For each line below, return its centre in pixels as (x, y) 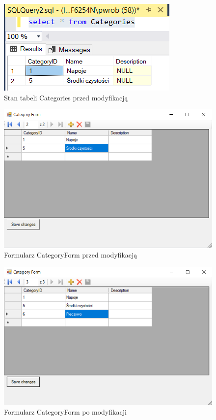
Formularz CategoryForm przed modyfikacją (71, 255)
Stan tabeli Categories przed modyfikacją (66, 97)
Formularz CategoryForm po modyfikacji (65, 412)
